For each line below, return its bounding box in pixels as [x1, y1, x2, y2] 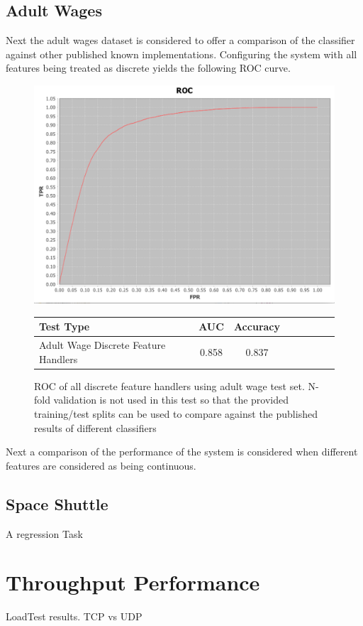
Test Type [39, 319, 90, 334]
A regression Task [6, 526, 83, 541]
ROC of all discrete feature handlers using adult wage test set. [34, 378, 305, 393]
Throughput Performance [6, 568, 260, 597]
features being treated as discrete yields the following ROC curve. [6, 60, 291, 75]
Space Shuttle [6, 492, 108, 514]
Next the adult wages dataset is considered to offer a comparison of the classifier [6, 33, 355, 48]
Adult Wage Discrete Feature [39, 338, 166, 352]
